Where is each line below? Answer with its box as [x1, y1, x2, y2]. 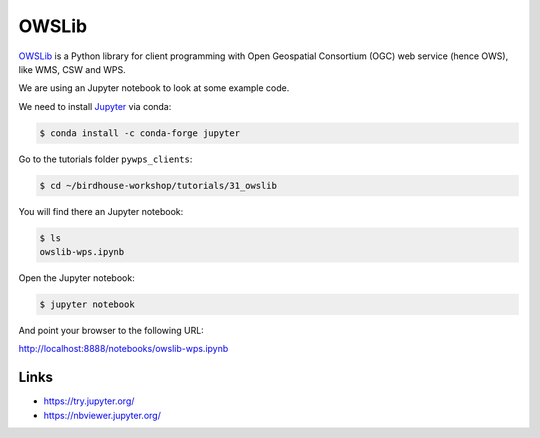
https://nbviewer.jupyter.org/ [43, 409, 162, 421]
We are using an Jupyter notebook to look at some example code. [18, 82, 290, 94]
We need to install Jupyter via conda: [18, 100, 172, 112]
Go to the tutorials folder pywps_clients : [18, 153, 193, 165]
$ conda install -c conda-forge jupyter [39, 127, 240, 139]
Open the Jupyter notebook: [18, 272, 135, 284]
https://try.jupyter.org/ [43, 395, 135, 407]
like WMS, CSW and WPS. [18, 63, 126, 75]
